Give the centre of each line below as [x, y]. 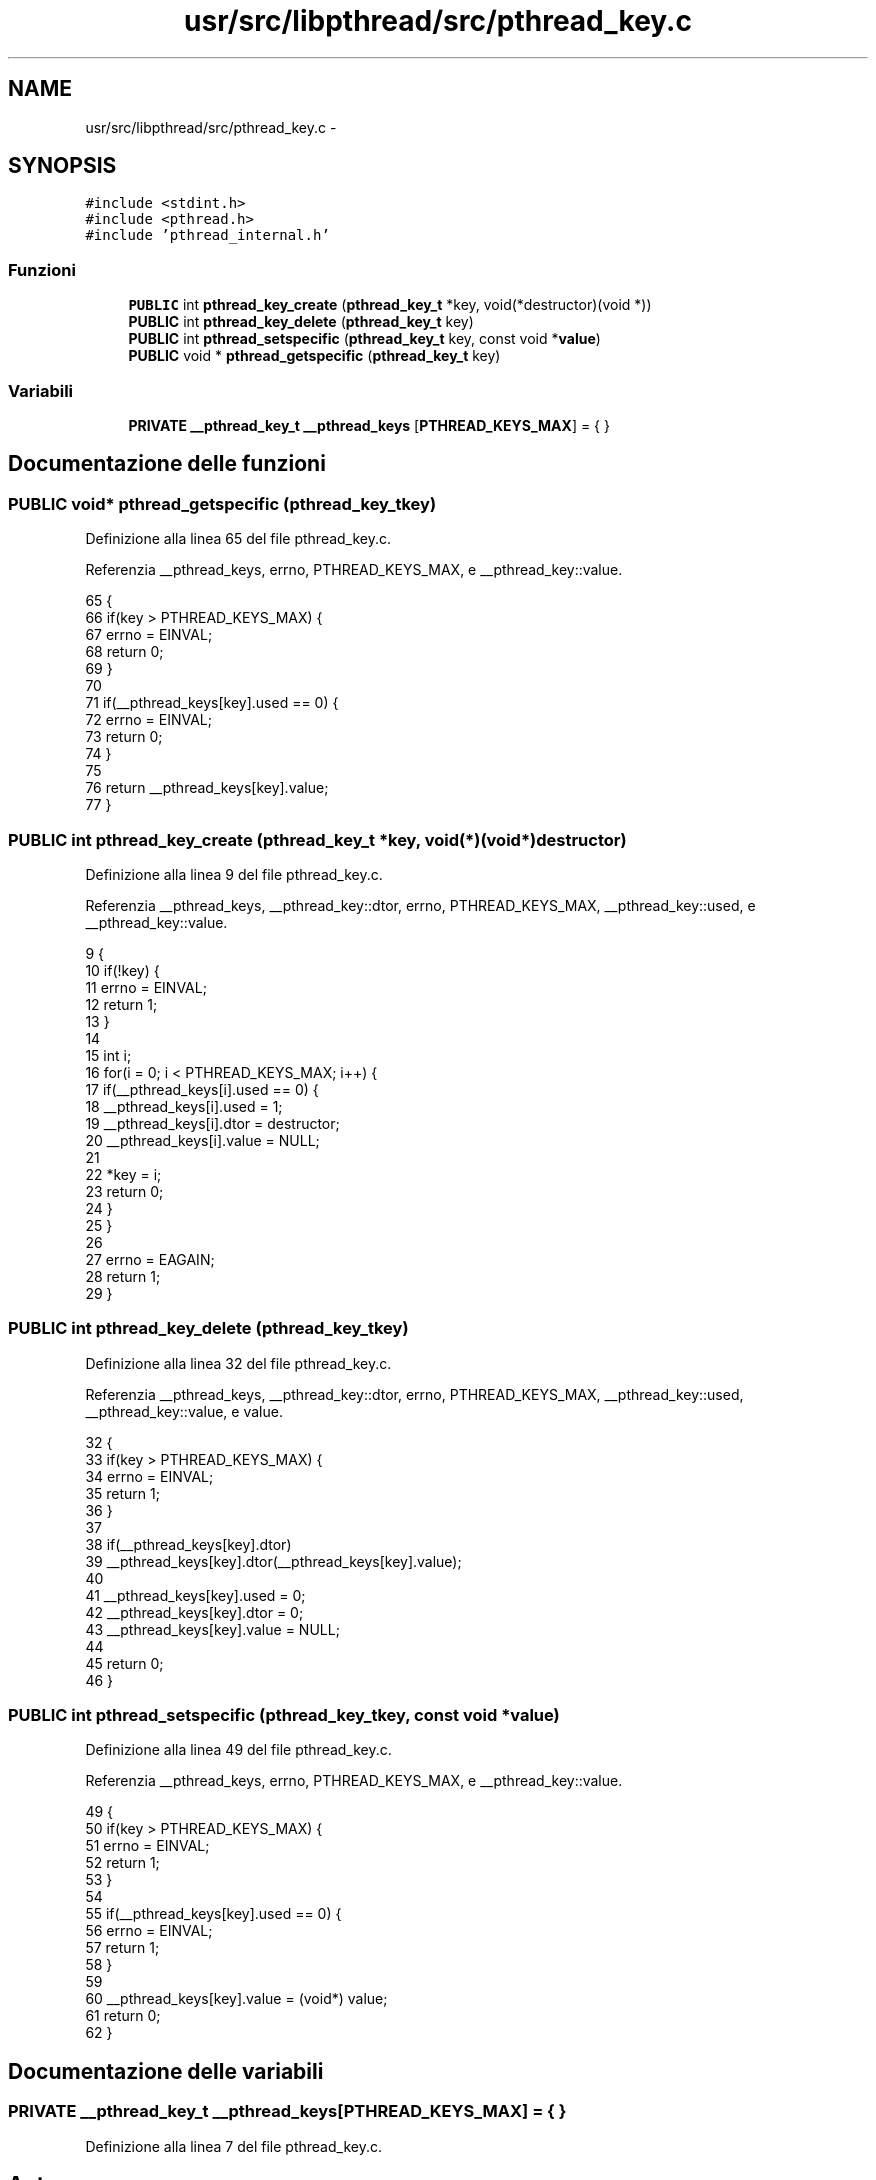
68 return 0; [124, 652]
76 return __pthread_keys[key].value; [207, 788]
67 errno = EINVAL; [149, 635]
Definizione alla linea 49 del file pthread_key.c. [238, 1750]
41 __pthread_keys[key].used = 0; [195, 1595]
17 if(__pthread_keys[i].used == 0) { [202, 1089]
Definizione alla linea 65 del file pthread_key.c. [238, 539]
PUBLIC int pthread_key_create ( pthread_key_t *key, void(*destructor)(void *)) [390, 305]
